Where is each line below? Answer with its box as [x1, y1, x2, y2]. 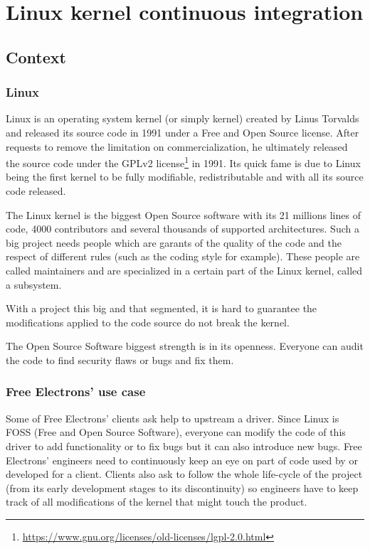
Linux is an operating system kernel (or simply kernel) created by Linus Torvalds [6, 111, 359, 126]
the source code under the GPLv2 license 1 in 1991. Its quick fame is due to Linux [6, 154, 361, 170]
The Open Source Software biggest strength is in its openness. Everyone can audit [6, 339, 364, 353]
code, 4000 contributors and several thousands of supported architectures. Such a [6, 221, 359, 236]
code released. [6, 183, 66, 198]
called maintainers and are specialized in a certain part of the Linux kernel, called [6, 262, 363, 277]
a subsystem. [6, 277, 62, 292]
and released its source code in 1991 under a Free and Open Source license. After [6, 124, 359, 139]
